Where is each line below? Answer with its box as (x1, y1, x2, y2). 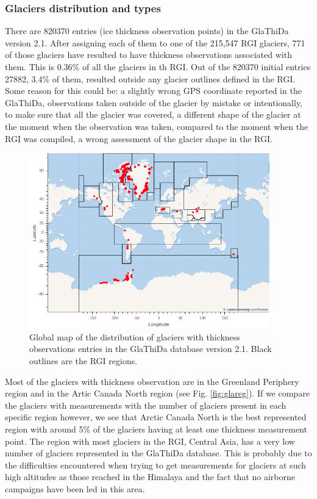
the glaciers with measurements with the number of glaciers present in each (5, 398, 287, 411)
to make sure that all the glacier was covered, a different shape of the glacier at (5, 108, 301, 121)
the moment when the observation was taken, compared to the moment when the (5, 120, 308, 132)
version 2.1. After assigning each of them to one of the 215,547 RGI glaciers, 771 (5, 36, 305, 49)
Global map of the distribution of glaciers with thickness (29, 330, 240, 343)
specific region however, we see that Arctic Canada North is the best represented (5, 411, 307, 423)
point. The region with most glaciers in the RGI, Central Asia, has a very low (5, 434, 295, 447)
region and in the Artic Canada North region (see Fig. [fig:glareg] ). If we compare (5, 387, 310, 400)
